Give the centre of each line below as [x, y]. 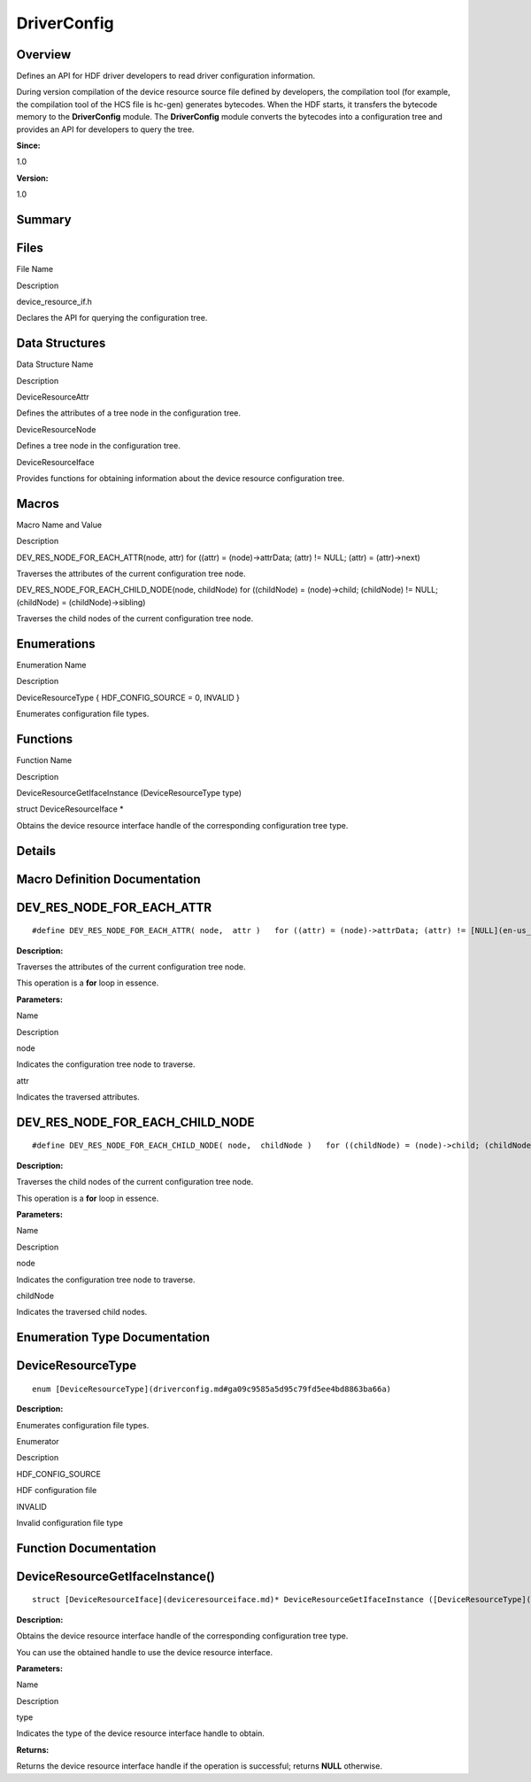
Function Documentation [86, 1548]
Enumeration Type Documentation [113, 1338]
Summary [44, 220]
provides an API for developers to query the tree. [105, 129]
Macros [38, 504]
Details [36, 851]
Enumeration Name [51, 665]
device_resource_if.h [54, 301]
